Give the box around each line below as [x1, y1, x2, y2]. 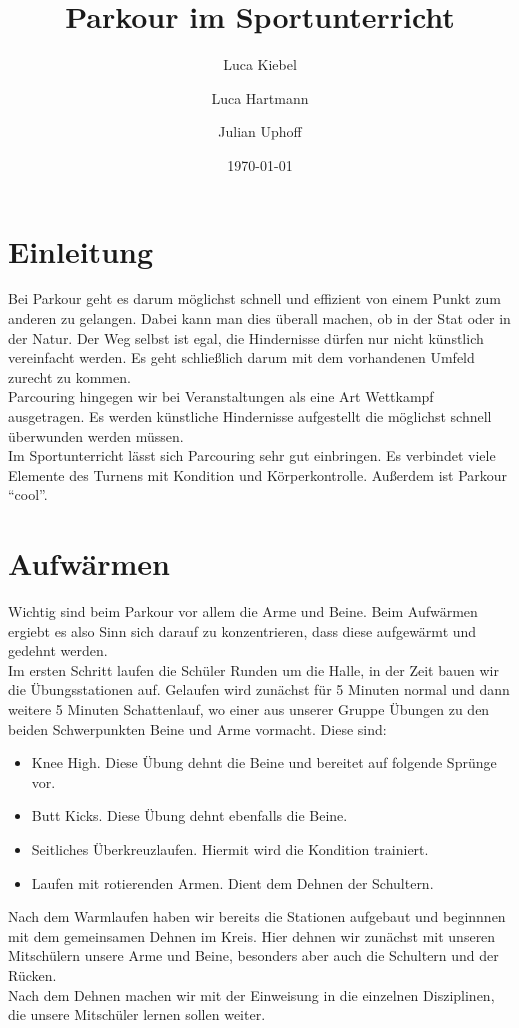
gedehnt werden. [8, 640, 108, 661]
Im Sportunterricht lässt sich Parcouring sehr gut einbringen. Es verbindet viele [8, 445, 496, 466]
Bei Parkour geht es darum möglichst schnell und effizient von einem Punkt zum [8, 288, 501, 309]
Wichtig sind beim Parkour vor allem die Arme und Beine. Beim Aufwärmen [8, 601, 478, 622]
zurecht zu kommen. [8, 366, 131, 387]
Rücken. [8, 965, 57, 985]
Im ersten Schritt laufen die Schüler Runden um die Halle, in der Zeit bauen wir [8, 659, 499, 680]
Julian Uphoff [218, 121, 302, 142]
